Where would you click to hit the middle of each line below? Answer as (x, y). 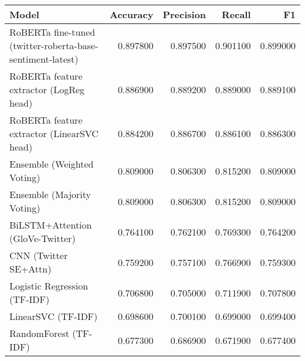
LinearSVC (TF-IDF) (54, 316)
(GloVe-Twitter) (43, 238)
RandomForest (39, 333)
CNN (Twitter (39, 255)
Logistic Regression (49, 286)
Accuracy (132, 14)
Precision (184, 14)
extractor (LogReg (47, 89)
